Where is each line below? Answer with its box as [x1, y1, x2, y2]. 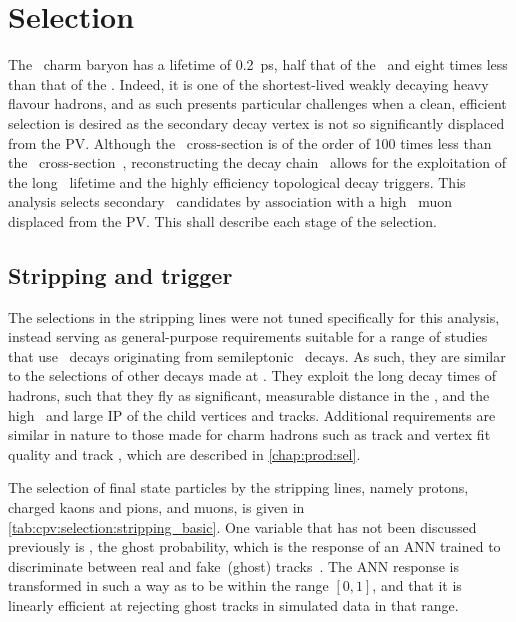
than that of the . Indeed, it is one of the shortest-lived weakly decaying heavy [8, 73, 489, 94]
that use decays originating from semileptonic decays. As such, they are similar [8, 345, 506, 366]
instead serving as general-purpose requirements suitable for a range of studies [8, 326, 488, 347]
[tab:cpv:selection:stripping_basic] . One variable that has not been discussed [8, 516, 477, 537]
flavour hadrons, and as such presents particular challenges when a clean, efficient [8, 93, 507, 114]
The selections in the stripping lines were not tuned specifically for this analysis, [8, 306, 500, 327]
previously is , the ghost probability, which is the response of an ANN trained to [8, 536, 501, 557]
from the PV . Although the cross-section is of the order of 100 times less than [8, 132, 492, 153]
